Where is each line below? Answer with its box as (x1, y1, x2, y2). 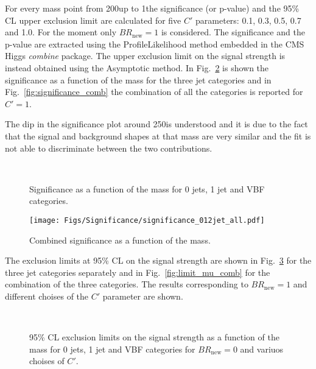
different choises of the (5, 289, 89, 302)
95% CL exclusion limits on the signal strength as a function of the (29, 331, 279, 343)
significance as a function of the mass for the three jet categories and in (5, 73, 272, 86)
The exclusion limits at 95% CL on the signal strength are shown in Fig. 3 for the (5, 254, 312, 267)
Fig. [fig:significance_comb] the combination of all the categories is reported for (5, 85, 303, 98)
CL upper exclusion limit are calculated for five (5, 13, 181, 26)
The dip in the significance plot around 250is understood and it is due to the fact (5, 118, 308, 130)
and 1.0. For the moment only (5, 26, 117, 38)
